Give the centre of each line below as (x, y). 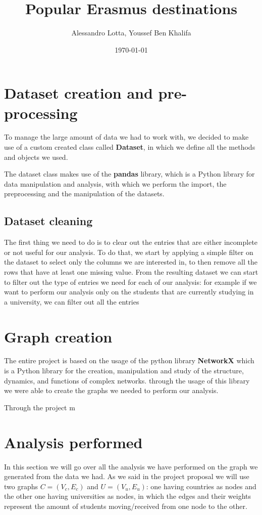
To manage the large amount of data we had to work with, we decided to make (126, 137)
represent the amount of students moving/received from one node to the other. (126, 506)
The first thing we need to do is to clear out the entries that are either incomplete (131, 242)
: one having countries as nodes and (201, 486)
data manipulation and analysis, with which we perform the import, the (115, 183)
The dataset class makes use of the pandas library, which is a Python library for (129, 174)
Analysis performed (73, 442)
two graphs (21, 486)
